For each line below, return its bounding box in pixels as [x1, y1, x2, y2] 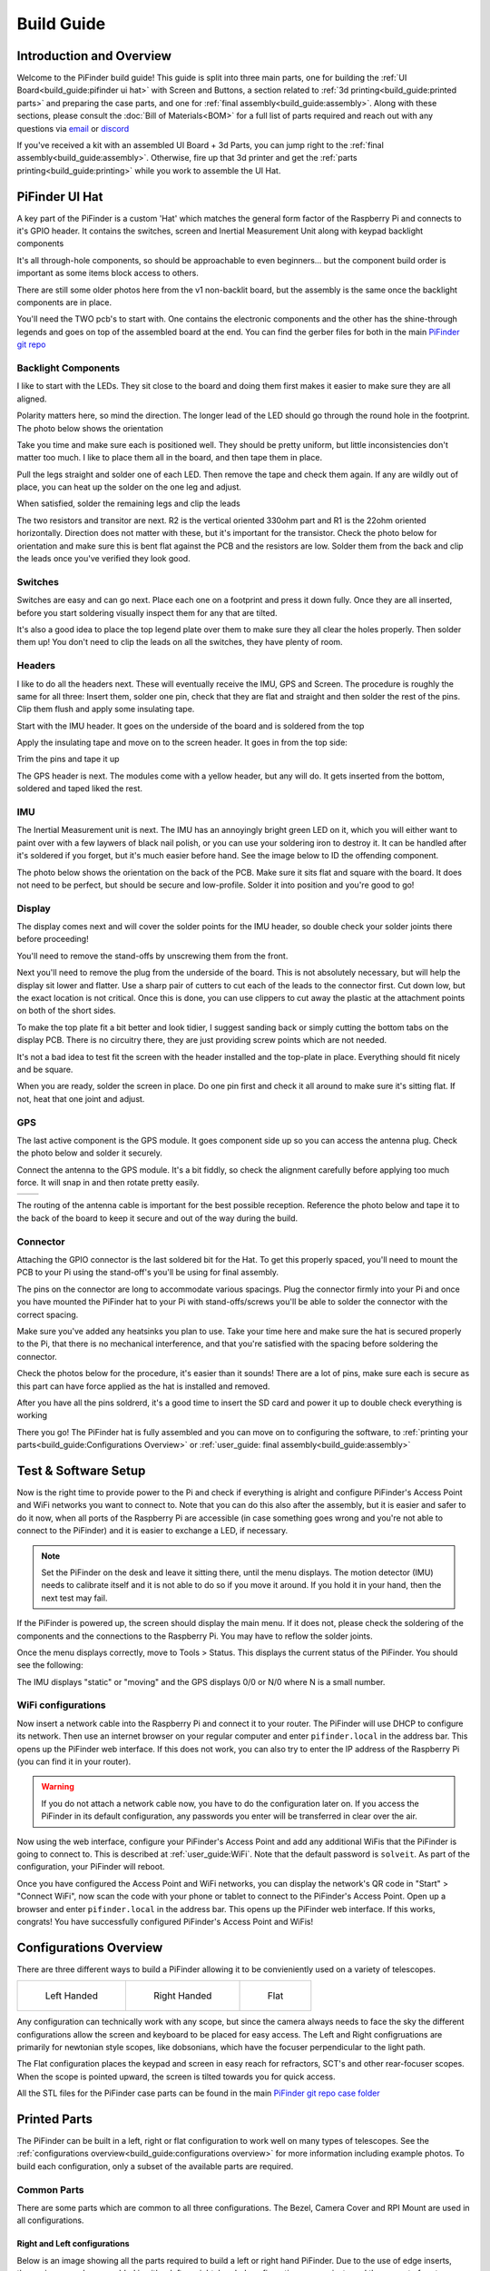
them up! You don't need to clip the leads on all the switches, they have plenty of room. [16, 637, 344, 648]
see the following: [16, 1660, 83, 1671]
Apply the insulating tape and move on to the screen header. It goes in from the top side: [16, 737, 348, 749]
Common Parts [16, 2183, 84, 2196]
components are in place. [16, 297, 113, 308]
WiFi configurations [16, 1699, 106, 1711]
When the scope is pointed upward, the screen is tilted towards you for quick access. [16, 2071, 336, 2082]
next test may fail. [41, 1592, 108, 1603]
